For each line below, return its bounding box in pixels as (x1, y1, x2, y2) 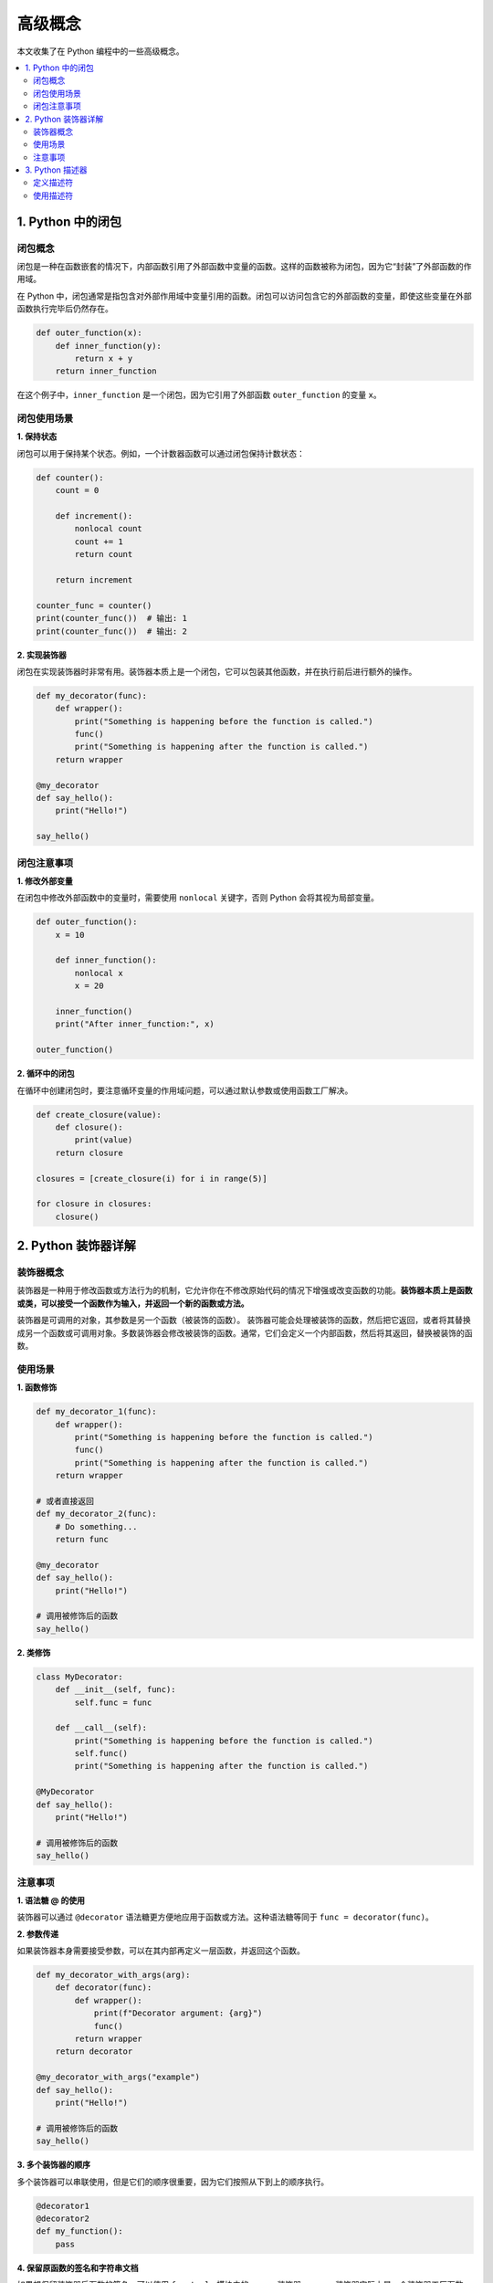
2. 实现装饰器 (16, 649, 68, 660)
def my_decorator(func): (36, 690, 148, 700)
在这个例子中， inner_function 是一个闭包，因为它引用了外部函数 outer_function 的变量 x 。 (16, 389, 383, 401)
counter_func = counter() (36, 600, 152, 611)
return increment (55, 574, 133, 584)
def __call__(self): (55, 1722, 148, 1733)
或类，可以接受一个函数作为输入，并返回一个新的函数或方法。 (16, 1298, 249, 1309)
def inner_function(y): (55, 341, 162, 351)
